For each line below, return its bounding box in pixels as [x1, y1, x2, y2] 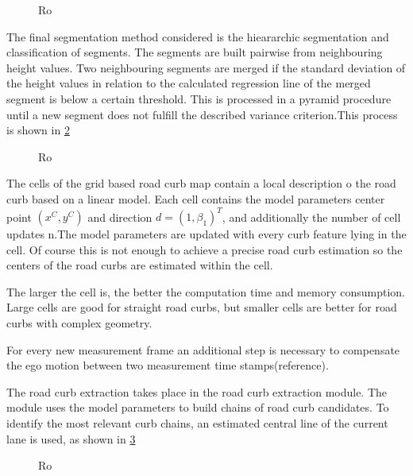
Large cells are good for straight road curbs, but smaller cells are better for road [6, 299, 397, 315]
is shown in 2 [6, 122, 70, 138]
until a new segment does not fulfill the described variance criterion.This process [6, 106, 398, 122]
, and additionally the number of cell [222, 208, 401, 225]
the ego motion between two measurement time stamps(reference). [6, 357, 329, 373]
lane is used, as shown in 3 [6, 430, 136, 447]
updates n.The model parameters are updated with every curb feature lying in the [6, 226, 407, 242]
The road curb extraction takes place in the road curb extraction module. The [6, 383, 388, 400]
